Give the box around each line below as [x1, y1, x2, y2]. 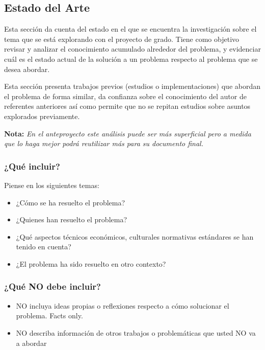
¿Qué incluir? [4, 159, 60, 172]
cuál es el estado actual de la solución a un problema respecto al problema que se [4, 53, 258, 64]
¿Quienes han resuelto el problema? [16, 214, 127, 225]
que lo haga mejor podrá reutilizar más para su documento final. [4, 138, 203, 149]
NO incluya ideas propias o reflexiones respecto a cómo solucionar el [16, 300, 229, 311]
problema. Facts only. [16, 310, 83, 321]
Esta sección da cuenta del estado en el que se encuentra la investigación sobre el [4, 24, 257, 34]
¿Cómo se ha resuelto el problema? [16, 197, 125, 207]
